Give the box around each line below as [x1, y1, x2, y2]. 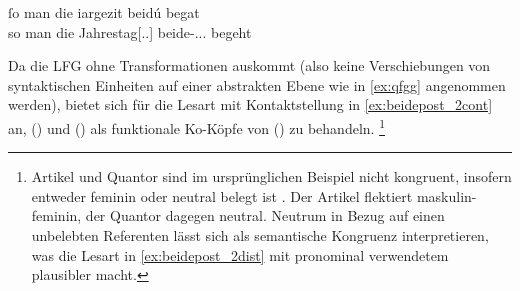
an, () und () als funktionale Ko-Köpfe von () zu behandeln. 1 [8, 114, 385, 138]
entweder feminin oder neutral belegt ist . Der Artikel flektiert [31, 185, 413, 206]
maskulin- [416, 185, 477, 206]
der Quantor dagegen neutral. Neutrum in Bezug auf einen [85, 205, 445, 226]
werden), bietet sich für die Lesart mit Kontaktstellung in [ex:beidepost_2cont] [8, 94, 493, 115]
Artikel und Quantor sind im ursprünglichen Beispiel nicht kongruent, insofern [31, 166, 512, 187]
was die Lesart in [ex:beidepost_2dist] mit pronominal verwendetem [31, 244, 449, 265]
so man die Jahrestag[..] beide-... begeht [8, 21, 252, 42]
